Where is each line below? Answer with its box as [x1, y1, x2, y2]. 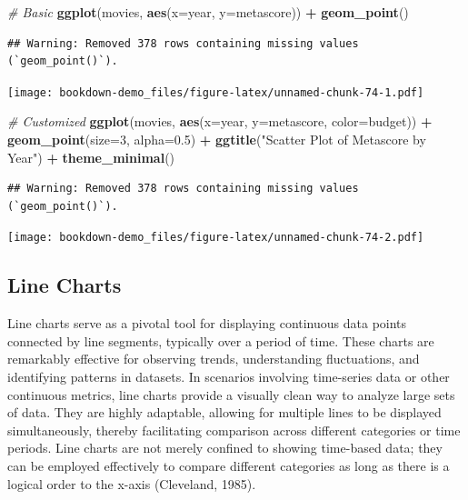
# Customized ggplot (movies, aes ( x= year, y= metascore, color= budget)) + [7, 112, 433, 131]
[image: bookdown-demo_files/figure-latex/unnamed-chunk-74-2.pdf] [7, 231, 424, 245]
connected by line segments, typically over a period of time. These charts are [7, 331, 434, 350]
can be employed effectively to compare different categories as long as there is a [7, 456, 450, 475]
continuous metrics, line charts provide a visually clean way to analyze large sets [7, 385, 455, 404]
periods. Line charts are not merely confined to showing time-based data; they [7, 438, 443, 457]
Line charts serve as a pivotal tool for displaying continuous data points [7, 314, 407, 333]
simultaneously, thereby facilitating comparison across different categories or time [7, 420, 461, 439]
